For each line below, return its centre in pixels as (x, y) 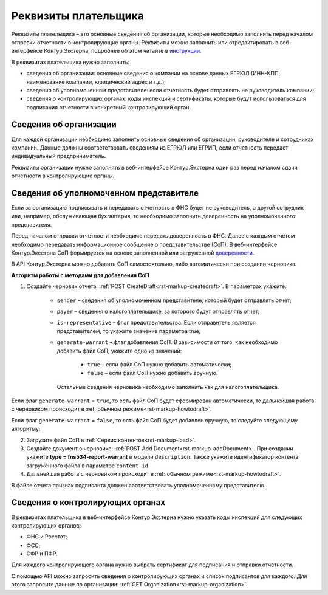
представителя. (32, 224)
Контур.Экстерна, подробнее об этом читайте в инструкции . (122, 51)
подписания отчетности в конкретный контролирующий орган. (109, 107)
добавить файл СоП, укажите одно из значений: (119, 351)
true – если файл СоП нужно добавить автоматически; (159, 364)
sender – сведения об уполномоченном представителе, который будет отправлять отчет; (174, 300)
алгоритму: (26, 429)
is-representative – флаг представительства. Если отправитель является (156, 323)
